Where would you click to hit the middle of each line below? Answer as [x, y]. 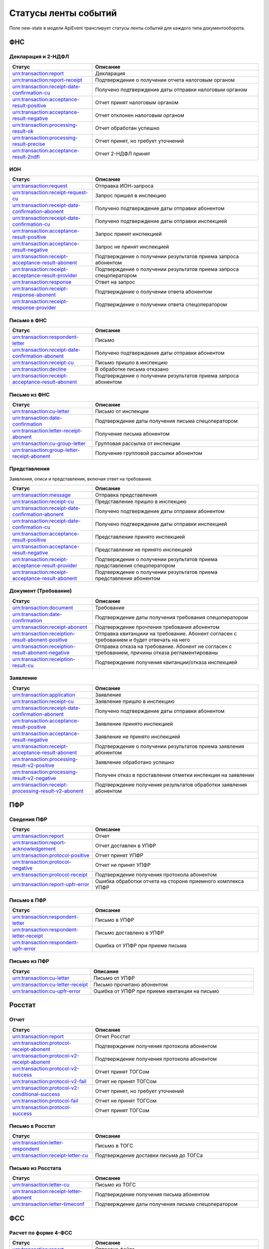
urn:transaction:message [41, 495]
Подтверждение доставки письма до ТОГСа [149, 1156]
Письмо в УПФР [115, 920]
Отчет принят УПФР [119, 855]
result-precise [29, 144]
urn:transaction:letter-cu [41, 1185]
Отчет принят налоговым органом [137, 102]
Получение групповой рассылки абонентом [149, 453]
